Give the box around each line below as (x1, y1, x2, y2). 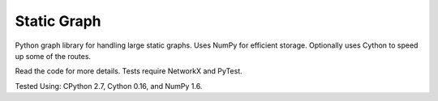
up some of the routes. (15, 51, 92, 61)
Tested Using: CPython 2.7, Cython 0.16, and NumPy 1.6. (15, 81, 203, 90)
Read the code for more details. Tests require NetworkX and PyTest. (15, 66, 243, 76)
